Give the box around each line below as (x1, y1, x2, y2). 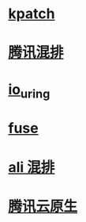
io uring (8, 80, 50, 101)
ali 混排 (8, 158, 55, 176)
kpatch (8, 5, 55, 23)
